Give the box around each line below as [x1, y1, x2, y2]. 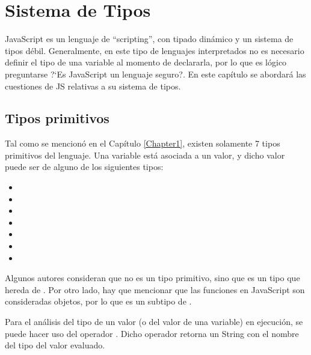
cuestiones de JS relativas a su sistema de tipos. [5, 79, 181, 92]
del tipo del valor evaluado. [5, 339, 105, 351]
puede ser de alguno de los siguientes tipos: [5, 160, 164, 173]
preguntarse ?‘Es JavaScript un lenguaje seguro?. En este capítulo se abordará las [5, 67, 306, 80]
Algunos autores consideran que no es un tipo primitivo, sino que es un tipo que [5, 272, 300, 284]
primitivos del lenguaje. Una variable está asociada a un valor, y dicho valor [5, 148, 285, 161]
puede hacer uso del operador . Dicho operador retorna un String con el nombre [5, 327, 299, 339]
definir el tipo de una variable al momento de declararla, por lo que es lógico [5, 56, 287, 68]
